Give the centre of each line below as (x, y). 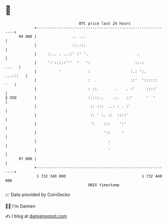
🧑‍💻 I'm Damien (20, 206)
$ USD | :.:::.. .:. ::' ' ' (80, 98)
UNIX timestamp (104, 185)
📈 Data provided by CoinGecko (38, 195)
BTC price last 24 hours (105, 23)
